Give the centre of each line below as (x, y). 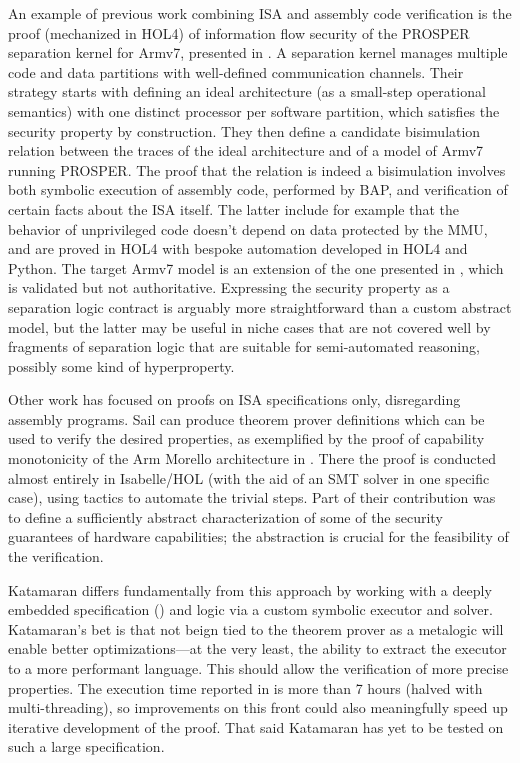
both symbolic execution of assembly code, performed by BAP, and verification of (258, 189)
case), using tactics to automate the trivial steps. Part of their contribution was (252, 497)
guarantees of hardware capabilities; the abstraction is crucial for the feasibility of (258, 536)
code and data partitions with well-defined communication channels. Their (236, 71)
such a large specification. (86, 746)
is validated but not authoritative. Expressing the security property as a (229, 287)
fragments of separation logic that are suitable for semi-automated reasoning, (244, 346)
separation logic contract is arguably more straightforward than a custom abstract (260, 306)
